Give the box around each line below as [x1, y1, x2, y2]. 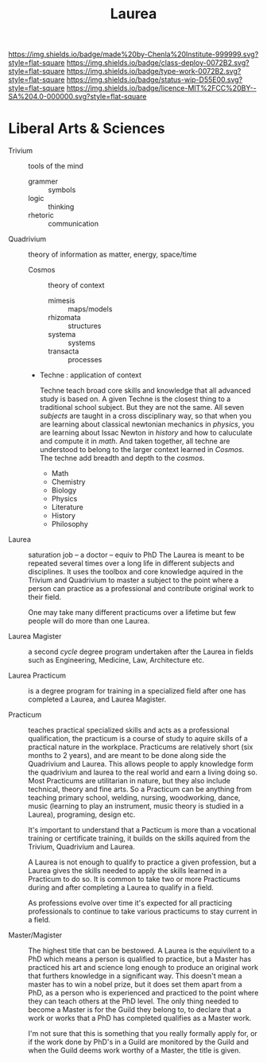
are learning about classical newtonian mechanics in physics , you [39, 419, 254, 429]
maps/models [68, 304, 113, 314]
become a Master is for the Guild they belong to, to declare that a [28, 1005, 242, 1015]
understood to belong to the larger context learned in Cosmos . [39, 445, 245, 454]
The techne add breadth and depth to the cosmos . [39, 454, 205, 463]
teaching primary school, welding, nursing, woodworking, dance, [28, 793, 241, 802]
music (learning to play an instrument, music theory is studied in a [28, 802, 244, 811]
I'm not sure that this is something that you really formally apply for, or [28, 1029, 258, 1038]
